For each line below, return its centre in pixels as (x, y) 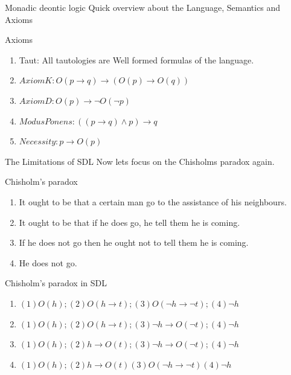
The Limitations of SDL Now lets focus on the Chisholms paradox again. (140, 161)
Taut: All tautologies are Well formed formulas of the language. (136, 59)
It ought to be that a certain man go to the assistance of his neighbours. (153, 201)
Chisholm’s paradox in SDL (56, 283)
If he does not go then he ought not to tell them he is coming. (134, 242)
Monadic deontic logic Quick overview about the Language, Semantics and (143, 7)
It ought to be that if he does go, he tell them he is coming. (130, 222)
